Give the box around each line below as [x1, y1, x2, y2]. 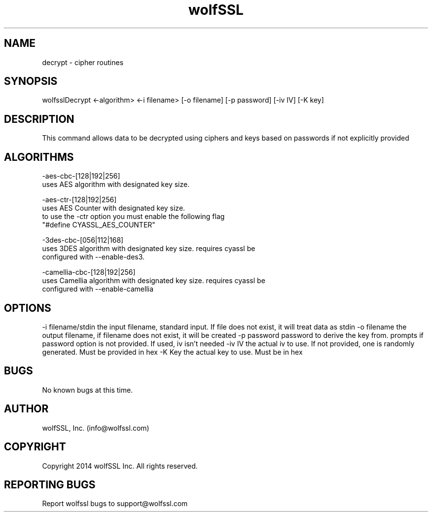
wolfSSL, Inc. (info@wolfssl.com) [42, 423, 149, 432]
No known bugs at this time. [42, 385, 133, 394]
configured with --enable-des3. [42, 253, 145, 261]
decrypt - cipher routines [42, 58, 124, 67]
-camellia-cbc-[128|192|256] [42, 268, 136, 277]
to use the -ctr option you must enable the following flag [42, 212, 225, 221]
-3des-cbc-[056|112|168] [42, 236, 124, 245]
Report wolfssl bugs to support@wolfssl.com [42, 499, 188, 508]
